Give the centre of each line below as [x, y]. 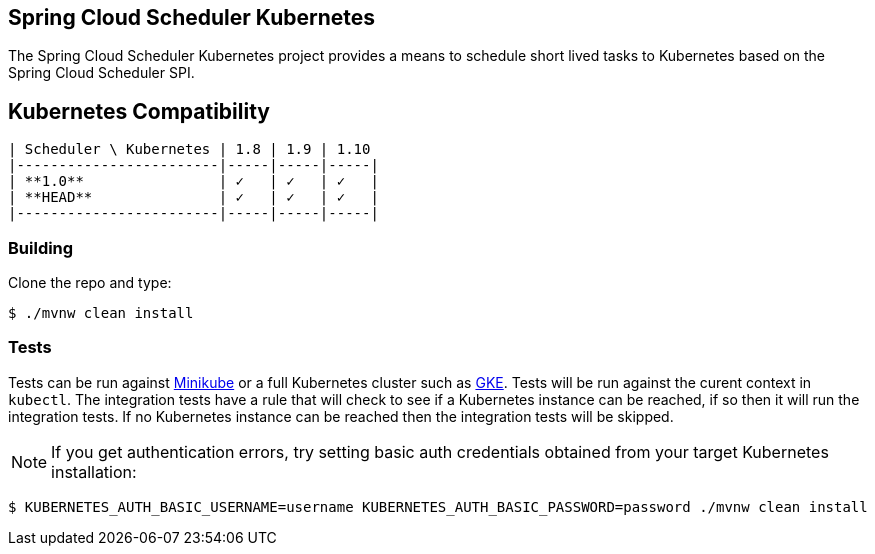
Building [41, 247]
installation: [94, 471]
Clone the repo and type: [90, 283]
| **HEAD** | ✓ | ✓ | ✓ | [193, 197]
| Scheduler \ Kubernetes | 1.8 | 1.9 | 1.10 [189, 149]
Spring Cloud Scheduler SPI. [101, 73]
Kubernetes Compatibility [139, 111]
